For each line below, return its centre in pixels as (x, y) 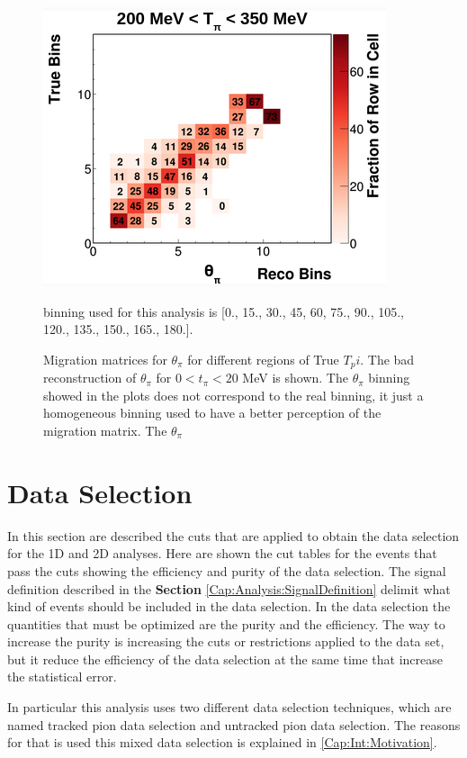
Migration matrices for (105, 359)
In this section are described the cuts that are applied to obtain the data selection (233, 535)
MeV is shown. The (295, 378)
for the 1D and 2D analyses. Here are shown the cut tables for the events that (222, 553)
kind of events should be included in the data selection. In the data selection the (229, 606)
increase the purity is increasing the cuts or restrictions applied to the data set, (226, 641)
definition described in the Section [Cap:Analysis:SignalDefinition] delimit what (229, 588)
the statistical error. (62, 677)
